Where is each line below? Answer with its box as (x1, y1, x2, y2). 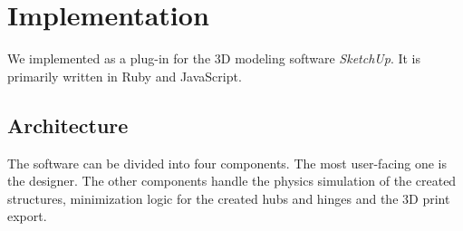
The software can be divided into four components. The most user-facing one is (7, 153, 448, 172)
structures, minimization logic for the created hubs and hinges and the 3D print (7, 188, 450, 207)
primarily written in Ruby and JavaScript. (7, 66, 242, 85)
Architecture (7, 111, 129, 139)
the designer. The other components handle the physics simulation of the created (7, 171, 457, 190)
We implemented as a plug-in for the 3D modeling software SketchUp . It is (7, 49, 421, 68)
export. (7, 207, 47, 226)
